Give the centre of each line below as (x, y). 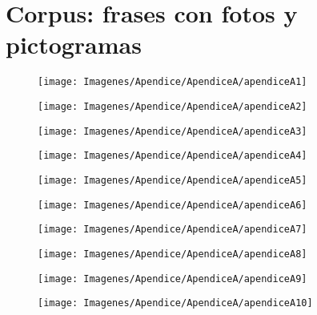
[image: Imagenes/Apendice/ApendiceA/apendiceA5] (173, 180)
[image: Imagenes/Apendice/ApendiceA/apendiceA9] (173, 279)
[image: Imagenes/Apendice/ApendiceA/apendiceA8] (173, 254)
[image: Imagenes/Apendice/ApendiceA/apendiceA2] (173, 106)
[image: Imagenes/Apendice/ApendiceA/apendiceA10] (175, 303)
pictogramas (74, 44)
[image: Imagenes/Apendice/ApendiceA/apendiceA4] (173, 156)
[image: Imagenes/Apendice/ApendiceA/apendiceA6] (173, 205)
